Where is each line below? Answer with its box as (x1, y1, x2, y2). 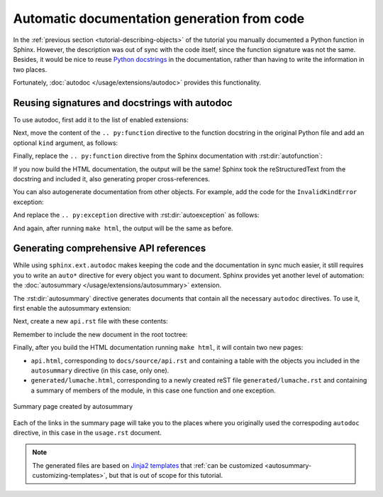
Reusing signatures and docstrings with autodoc (13, 97, 233, 109)
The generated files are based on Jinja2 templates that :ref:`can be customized (32, 461, 264, 469)
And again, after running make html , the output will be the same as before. (13, 224, 233, 233)
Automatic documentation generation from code (13, 11, 305, 26)
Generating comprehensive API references (13, 242, 206, 255)
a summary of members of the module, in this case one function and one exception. (30, 386, 276, 395)
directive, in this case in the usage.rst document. (13, 428, 162, 437)
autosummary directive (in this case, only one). (30, 366, 170, 375)
